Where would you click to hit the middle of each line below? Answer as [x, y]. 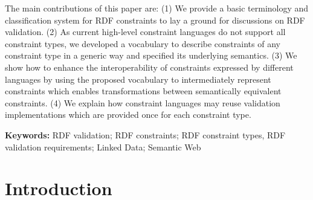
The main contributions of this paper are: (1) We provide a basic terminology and [157, 8]
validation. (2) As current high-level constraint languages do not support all [145, 32]
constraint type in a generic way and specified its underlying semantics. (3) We [151, 55]
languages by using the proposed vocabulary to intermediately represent [138, 79]
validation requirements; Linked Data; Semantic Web [103, 147]
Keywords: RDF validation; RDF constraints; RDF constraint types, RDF [145, 134]
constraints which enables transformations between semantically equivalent [143, 91]
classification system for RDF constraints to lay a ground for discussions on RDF [155, 20]
